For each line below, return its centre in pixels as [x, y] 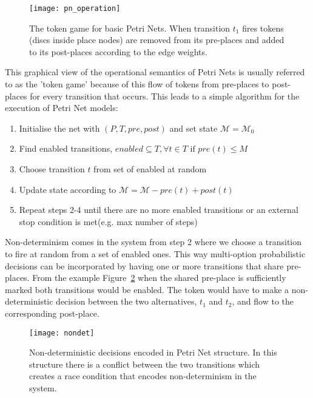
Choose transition [52, 169]
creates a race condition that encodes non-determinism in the [143, 376]
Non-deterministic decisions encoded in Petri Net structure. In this [153, 352]
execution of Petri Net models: [62, 108]
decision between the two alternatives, [126, 301]
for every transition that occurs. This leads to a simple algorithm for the [165, 96]
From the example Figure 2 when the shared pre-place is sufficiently [159, 278]
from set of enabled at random [150, 169]
